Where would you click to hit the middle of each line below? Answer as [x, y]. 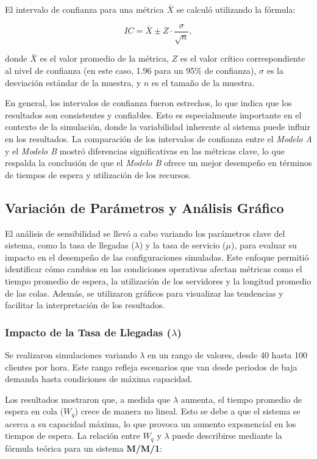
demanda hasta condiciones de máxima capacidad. [99, 379]
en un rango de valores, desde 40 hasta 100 [228, 354]
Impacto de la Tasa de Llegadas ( [88, 332]
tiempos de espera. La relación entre [73, 436]
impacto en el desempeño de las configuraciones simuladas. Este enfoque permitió [157, 257]
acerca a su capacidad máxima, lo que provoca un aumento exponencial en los [151, 423]
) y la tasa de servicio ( [183, 245]
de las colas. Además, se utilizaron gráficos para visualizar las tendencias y [144, 293]
